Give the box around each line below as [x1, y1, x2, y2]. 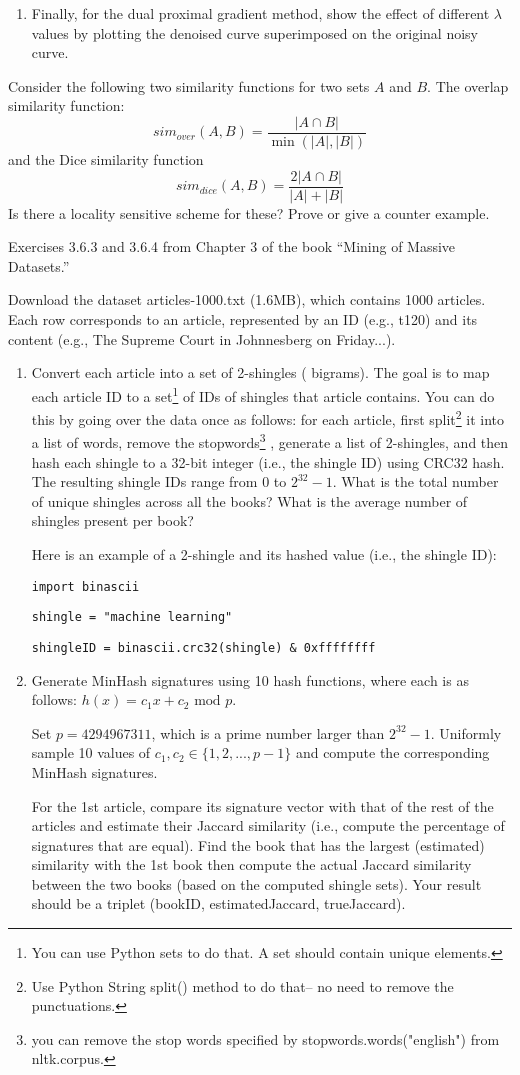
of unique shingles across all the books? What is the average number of [31, 490, 468, 511]
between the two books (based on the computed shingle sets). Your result [31, 873, 482, 894]
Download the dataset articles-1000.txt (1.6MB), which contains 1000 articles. [8, 289, 486, 310]
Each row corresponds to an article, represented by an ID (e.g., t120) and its [8, 309, 478, 330]
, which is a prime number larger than [151, 722, 385, 743]
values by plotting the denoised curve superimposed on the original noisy [31, 22, 478, 43]
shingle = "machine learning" [31, 610, 233, 625]
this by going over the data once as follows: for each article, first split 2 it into [31, 406, 505, 429]
